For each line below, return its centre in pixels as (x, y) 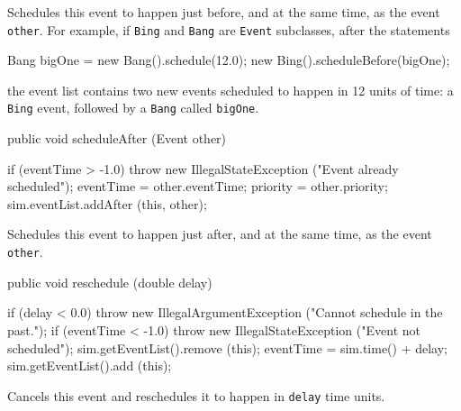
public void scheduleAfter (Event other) (117, 138)
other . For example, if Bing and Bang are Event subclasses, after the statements (229, 29)
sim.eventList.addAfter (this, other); (107, 203)
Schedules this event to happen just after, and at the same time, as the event (220, 234)
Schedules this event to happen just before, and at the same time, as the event (224, 12)
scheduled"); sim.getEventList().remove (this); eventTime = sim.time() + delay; (228, 347)
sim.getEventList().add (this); (90, 365)
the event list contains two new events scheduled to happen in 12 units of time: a (230, 90)
